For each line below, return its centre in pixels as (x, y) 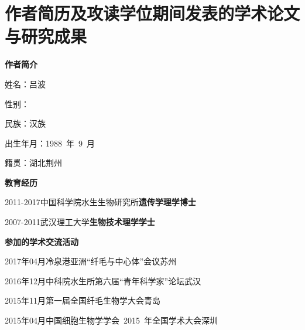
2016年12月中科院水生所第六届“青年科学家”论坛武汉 (103, 280)
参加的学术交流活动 (42, 241)
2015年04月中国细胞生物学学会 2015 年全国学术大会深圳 (111, 320)
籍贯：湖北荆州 (33, 163)
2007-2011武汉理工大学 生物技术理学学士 (80, 222)
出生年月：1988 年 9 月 (50, 143)
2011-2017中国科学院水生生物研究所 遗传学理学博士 (100, 202)
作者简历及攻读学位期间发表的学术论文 (152, 13)
